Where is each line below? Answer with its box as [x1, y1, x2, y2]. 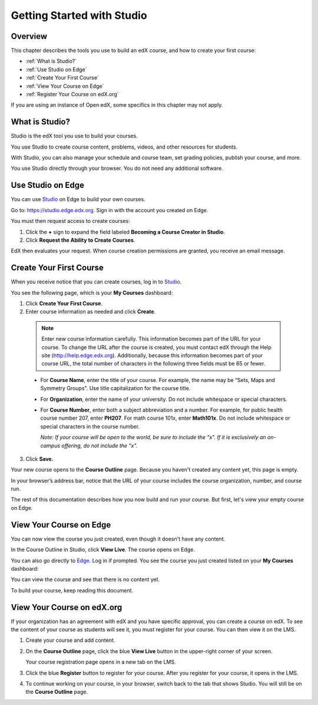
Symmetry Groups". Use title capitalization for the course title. [40, 385, 191, 392]
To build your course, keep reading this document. [11, 587, 134, 594]
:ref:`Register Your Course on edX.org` [25, 91, 119, 98]
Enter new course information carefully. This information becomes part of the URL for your [41, 335, 261, 342]
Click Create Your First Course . [25, 300, 103, 307]
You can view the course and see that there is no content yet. [11, 576, 160, 583]
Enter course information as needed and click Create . [25, 308, 156, 315]
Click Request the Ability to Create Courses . [25, 236, 135, 243]
